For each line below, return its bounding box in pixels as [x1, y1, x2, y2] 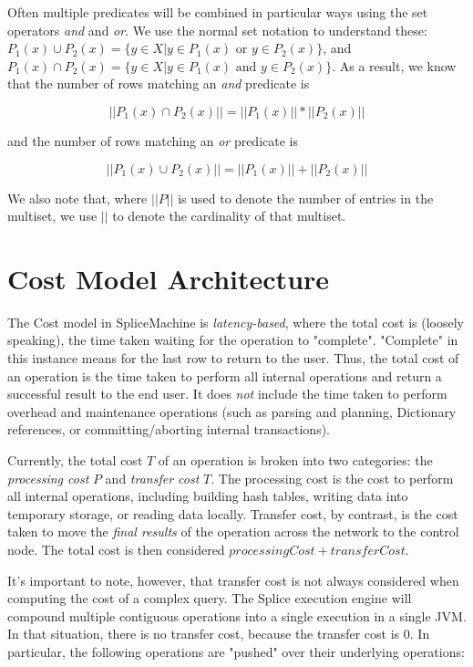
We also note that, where [7, 188, 148, 207]
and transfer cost [105, 468, 200, 487]
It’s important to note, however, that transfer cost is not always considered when [7, 570, 459, 589]
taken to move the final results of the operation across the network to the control [7, 522, 459, 541]
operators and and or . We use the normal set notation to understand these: [7, 20, 427, 39]
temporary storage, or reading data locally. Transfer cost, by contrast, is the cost [7, 504, 458, 523]
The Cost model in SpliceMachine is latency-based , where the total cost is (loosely [7, 312, 464, 331]
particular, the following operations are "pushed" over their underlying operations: [7, 641, 465, 661]
